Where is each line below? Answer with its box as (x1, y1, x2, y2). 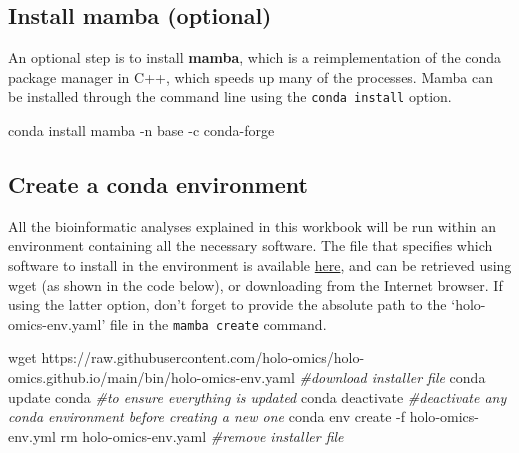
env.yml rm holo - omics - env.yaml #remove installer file (8, 425, 344, 446)
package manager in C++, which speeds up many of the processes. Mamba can (8, 66, 493, 87)
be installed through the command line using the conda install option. (8, 86, 452, 107)
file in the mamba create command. (109, 313, 327, 334)
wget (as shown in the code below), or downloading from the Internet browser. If (8, 274, 503, 295)
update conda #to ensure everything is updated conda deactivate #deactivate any (8, 386, 507, 407)
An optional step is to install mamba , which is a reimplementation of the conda (8, 47, 502, 68)
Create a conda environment (8, 169, 308, 200)
